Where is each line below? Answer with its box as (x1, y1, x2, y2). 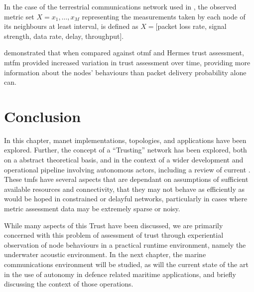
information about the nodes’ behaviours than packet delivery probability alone (4, 67, 247, 77)
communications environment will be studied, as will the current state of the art (4, 259, 249, 269)
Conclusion (4, 106, 81, 126)
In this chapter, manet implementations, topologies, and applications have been (4, 135, 247, 145)
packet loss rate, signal (157, 21, 227, 31)
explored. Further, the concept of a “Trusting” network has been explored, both (4, 145, 247, 155)
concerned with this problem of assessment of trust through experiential (4, 230, 224, 240)
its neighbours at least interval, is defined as (4, 21, 138, 31)
